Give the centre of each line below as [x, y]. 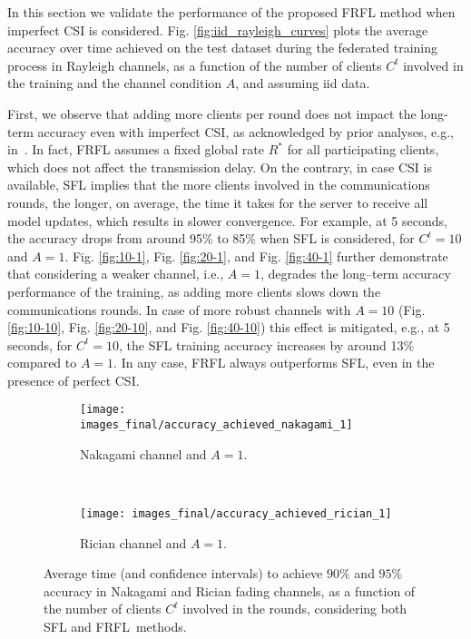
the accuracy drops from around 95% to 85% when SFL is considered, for [211, 238]
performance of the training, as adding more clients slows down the [194, 291]
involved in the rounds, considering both [295, 609]
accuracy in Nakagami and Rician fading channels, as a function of [230, 590]
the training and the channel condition [115, 83]
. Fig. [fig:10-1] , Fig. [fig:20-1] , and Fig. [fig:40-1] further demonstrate [256, 256]
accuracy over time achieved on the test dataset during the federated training [222, 48]
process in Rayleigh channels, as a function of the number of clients [195, 65]
